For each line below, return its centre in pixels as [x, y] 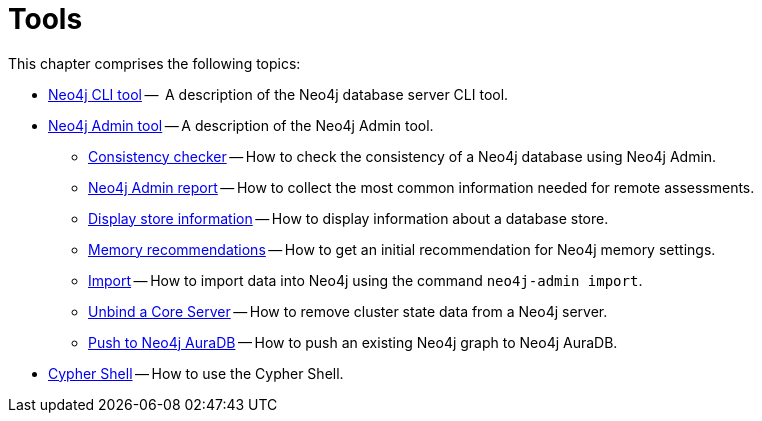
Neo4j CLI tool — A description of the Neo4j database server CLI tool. [278, 94]
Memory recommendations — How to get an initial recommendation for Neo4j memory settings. [402, 249]
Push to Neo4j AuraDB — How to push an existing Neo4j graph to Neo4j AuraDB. [353, 342]
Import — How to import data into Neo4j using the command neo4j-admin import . [365, 280]
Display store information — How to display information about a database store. [348, 218]
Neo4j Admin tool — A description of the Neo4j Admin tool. [241, 125]
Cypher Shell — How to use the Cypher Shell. [196, 373]
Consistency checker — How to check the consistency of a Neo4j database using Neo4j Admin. [402, 156]
